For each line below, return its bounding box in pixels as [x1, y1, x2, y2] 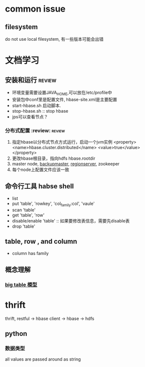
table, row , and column [5, 237, 78, 246]
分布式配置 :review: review [5, 127, 65, 134]
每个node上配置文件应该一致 [12, 167, 69, 173]
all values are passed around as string [5, 356, 81, 362]
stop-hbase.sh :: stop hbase [12, 108, 69, 114]
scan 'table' [12, 207, 36, 213]
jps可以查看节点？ [12, 114, 48, 119]
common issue [5, 3, 66, 15]
